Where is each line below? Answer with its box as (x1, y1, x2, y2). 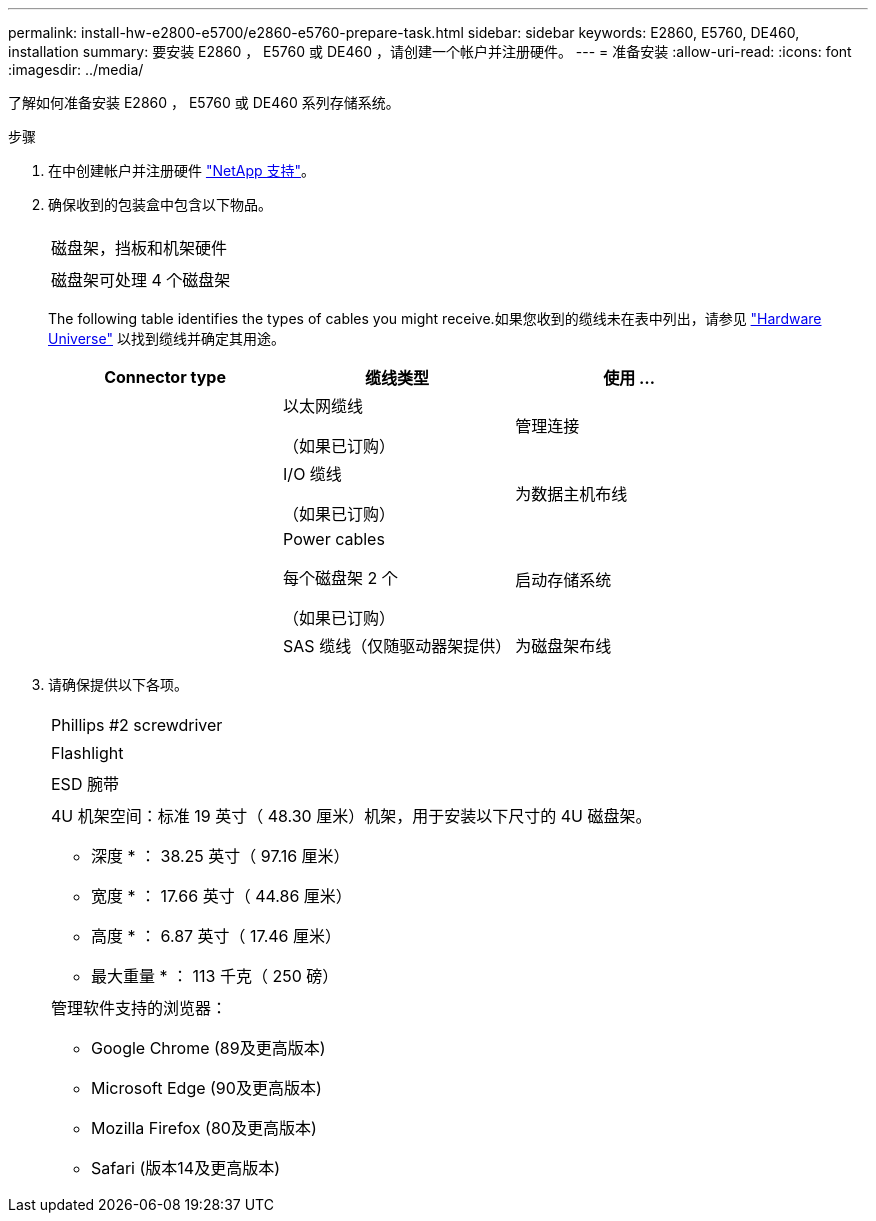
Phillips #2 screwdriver (51, 715, 223, 735)
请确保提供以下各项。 (48, 676, 188, 693)
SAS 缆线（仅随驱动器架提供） (283, 636, 512, 656)
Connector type (104, 367, 226, 387)
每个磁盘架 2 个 (283, 568, 398, 588)
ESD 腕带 (51, 774, 119, 794)
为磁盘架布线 (515, 636, 612, 656)
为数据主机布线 (515, 484, 628, 504)
